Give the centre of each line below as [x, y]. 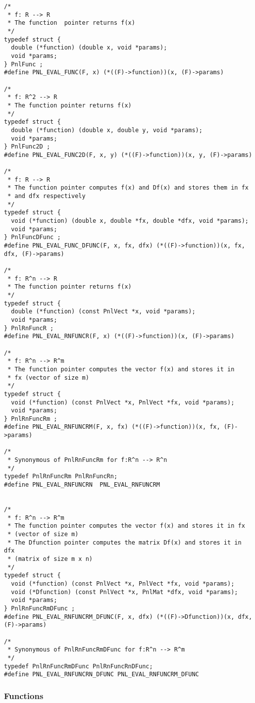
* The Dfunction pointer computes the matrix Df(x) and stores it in [125, 542]
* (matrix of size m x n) [50, 559]
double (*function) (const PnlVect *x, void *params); [103, 312]
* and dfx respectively [47, 196]
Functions [24, 695]
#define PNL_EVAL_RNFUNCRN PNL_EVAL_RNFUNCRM [82, 485]
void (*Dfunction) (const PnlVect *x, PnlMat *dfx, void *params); [125, 592]
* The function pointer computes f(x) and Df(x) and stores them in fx [128, 188]
